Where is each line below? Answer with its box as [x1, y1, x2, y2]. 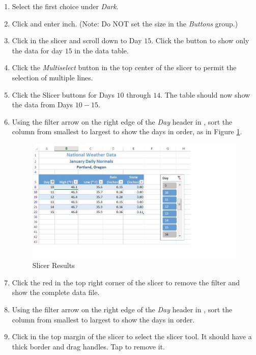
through [126, 89, 151, 100]
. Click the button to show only [151, 35, 249, 46]
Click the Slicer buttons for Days [12, 89, 115, 100]
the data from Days [12, 99, 73, 110]
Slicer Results [32, 260, 75, 271]
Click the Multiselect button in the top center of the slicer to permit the [12, 62, 237, 73]
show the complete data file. [12, 287, 100, 298]
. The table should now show [160, 89, 250, 100]
